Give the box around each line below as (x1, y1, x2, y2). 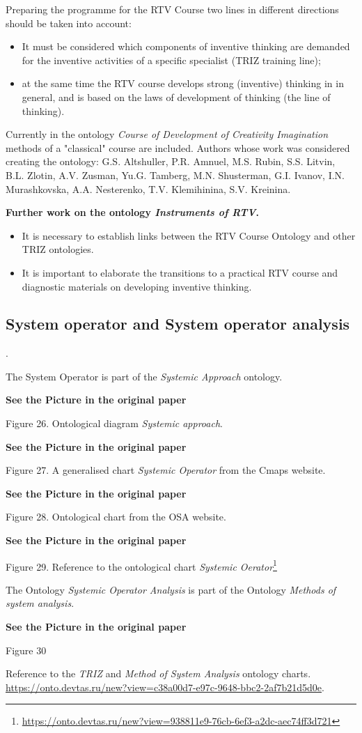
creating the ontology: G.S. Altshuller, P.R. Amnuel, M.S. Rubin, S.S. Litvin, (6, 154, 336, 169)
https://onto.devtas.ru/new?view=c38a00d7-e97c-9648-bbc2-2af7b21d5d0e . (6, 679, 324, 694)
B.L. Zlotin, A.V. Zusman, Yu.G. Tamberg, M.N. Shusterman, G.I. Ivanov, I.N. (6, 167, 345, 182)
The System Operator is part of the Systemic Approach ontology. (6, 369, 283, 383)
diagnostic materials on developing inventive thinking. (22, 279, 252, 293)
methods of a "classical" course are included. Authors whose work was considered (6, 140, 350, 155)
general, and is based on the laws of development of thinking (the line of (22, 89, 331, 104)
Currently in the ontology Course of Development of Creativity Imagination (6, 127, 329, 141)
